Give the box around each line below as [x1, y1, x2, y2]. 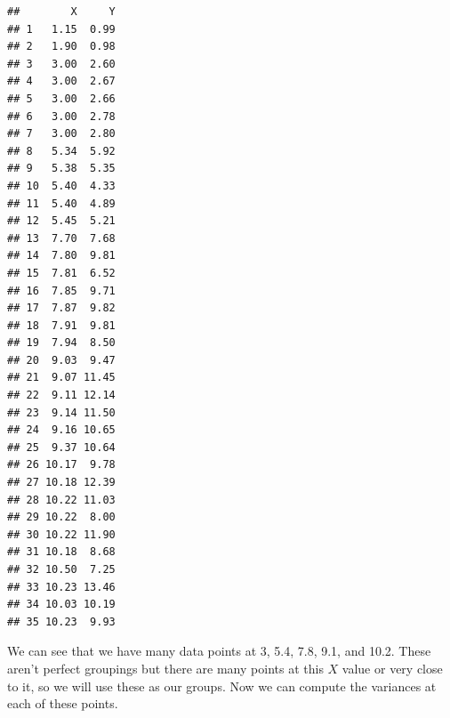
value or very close [342, 658, 443, 677]
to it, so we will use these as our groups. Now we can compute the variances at [7, 676, 437, 695]
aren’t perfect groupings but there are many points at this [7, 658, 324, 677]
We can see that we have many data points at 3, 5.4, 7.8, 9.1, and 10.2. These [7, 641, 431, 660]
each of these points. [7, 694, 118, 713]
